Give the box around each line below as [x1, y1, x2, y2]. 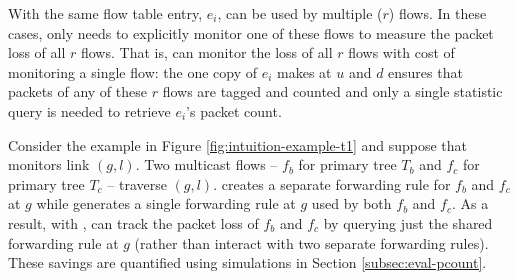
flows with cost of [348, 42, 455, 63]
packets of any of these [8, 81, 147, 102]
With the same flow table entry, [8, 3, 203, 23]
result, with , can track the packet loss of [8, 212, 259, 233]
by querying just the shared [323, 212, 493, 233]
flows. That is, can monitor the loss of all [80, 42, 333, 63]
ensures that [388, 61, 463, 82]
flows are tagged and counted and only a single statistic [162, 81, 503, 102]
